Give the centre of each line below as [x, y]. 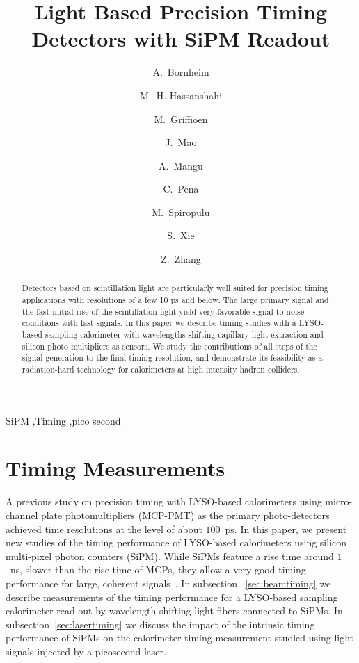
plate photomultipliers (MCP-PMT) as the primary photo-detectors [185, 515]
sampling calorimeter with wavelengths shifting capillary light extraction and [184, 335]
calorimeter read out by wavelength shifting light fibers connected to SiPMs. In [174, 611]
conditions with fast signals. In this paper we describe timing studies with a [159, 323]
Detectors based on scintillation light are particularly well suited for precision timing [175, 288]
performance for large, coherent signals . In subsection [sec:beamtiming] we [168, 583]
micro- [339, 501]
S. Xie [181, 235]
